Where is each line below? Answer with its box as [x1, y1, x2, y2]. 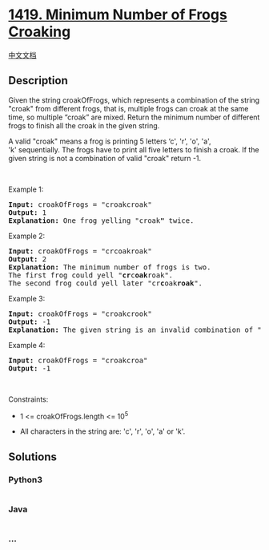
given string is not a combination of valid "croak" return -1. [8, 153, 202, 163]
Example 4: [8, 340, 46, 350]
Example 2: [8, 231, 46, 241]
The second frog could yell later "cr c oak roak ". [8, 278, 203, 288]
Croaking [8, 22, 71, 41]
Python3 [8, 474, 42, 485]
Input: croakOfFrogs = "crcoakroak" [8, 246, 152, 256]
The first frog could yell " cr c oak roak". [8, 270, 174, 280]
